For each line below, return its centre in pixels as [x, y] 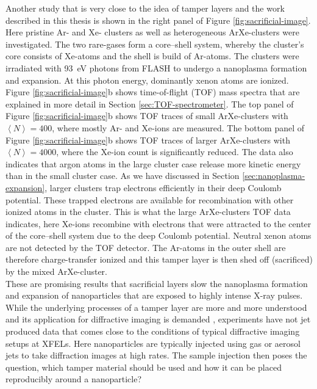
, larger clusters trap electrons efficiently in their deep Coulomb [163, 187]
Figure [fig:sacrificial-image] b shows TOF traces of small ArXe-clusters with [147, 116]
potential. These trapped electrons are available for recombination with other [150, 199]
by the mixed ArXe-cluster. [56, 271]
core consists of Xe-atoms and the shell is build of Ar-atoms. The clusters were [152, 56]
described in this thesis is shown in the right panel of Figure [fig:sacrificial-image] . [158, 20]
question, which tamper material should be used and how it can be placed [144, 367]
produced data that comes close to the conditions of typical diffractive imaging [153, 331]
